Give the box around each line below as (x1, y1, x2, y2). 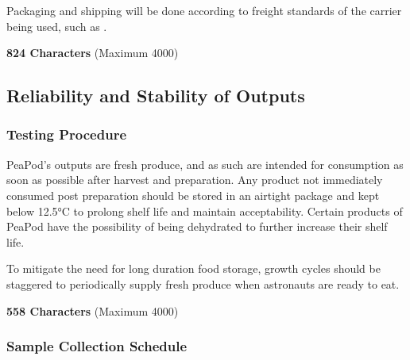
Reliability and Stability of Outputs (6, 83, 305, 108)
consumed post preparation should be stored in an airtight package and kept (6, 186, 380, 203)
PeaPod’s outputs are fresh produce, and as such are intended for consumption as (6, 155, 404, 172)
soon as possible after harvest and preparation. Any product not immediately (6, 171, 383, 188)
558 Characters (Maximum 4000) (6, 302, 179, 319)
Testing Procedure (6, 124, 127, 144)
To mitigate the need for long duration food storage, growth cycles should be (6, 260, 381, 277)
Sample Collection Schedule (6, 336, 188, 356)
